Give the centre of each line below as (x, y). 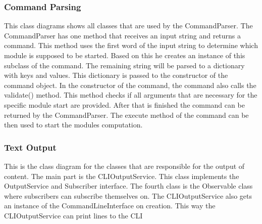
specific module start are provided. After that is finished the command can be (124, 104)
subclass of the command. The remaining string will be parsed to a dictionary (124, 65)
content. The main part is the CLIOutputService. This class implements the (122, 176)
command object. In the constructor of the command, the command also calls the (130, 85)
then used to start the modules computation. (73, 125)
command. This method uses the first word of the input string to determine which (131, 45)
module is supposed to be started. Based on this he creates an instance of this (125, 55)
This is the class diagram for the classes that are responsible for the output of (124, 166)
